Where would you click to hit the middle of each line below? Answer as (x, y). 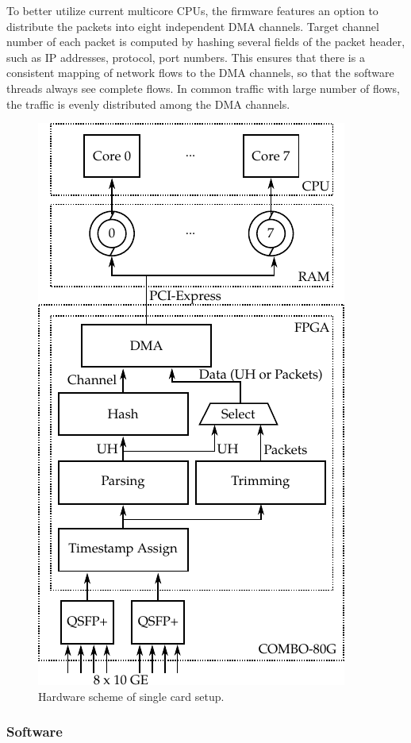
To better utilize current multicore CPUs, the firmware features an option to (192, 10)
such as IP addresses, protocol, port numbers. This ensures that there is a (186, 57)
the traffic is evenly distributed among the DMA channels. (148, 104)
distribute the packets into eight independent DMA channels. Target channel (193, 26)
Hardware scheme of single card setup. (131, 696)
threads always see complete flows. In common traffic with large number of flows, (203, 88)
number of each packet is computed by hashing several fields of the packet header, (206, 42)
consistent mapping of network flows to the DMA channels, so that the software (200, 73)
